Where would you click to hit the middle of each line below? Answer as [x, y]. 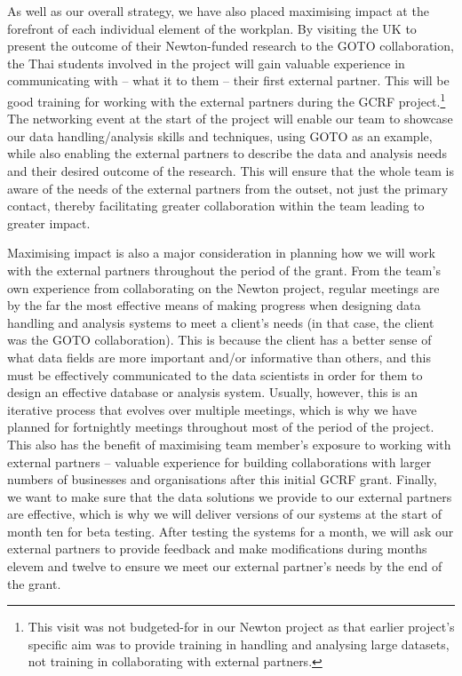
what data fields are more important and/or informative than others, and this [219, 357]
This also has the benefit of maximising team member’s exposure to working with [229, 444]
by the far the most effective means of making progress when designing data [214, 305]
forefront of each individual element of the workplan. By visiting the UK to [212, 28]
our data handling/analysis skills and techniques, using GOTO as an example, [220, 135]
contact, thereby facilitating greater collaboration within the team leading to [216, 206]
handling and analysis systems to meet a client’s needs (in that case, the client [221, 322]
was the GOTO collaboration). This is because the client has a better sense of [219, 340]
